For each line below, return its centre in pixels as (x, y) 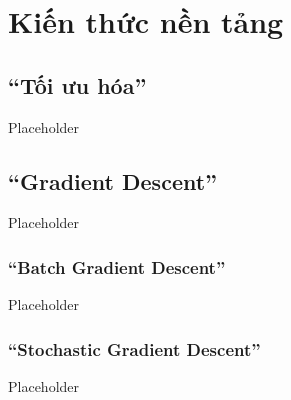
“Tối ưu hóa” (77, 84)
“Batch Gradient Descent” (117, 266)
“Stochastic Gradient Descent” (134, 348)
